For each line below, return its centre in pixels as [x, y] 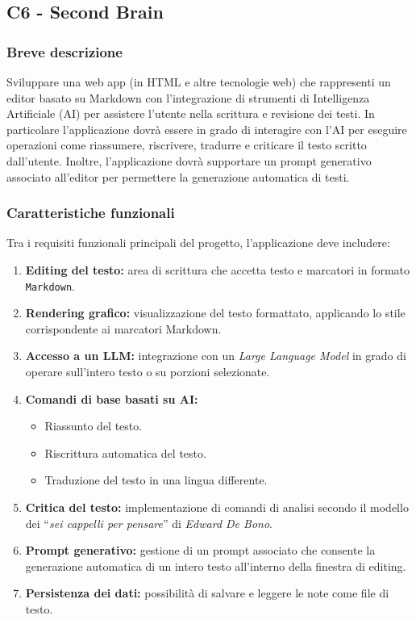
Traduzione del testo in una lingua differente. [156, 480]
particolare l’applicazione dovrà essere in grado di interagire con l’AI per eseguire [207, 129]
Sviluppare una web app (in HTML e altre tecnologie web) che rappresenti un [199, 82]
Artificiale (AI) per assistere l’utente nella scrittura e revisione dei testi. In [191, 113]
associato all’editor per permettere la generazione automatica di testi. [178, 176]
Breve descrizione [64, 51]
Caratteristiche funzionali [91, 213]
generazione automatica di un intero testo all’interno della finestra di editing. [216, 566]
